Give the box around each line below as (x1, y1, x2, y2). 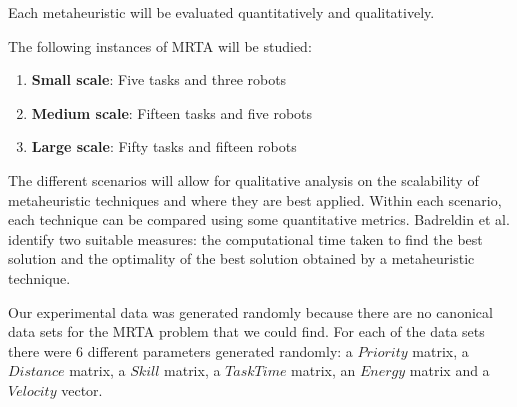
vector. (61, 379, 103, 400)
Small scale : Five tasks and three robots (31, 69, 287, 90)
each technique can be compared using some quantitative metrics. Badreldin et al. (8, 209, 510, 230)
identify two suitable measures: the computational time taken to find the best (8, 228, 483, 249)
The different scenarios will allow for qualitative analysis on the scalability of (8, 169, 479, 190)
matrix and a (409, 360, 490, 381)
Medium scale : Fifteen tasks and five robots (31, 102, 313, 123)
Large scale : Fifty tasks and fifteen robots (31, 136, 297, 157)
